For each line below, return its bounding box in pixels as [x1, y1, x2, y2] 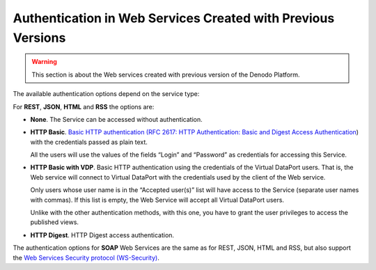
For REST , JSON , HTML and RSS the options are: [13, 102, 155, 111]
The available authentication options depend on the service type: [13, 90, 200, 98]
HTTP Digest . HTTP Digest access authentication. [30, 230, 174, 239]
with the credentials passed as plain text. [30, 138, 148, 146]
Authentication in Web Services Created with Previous [13, 10, 335, 26]
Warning [31, 58, 57, 66]
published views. [30, 218, 79, 226]
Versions [13, 30, 66, 45]
